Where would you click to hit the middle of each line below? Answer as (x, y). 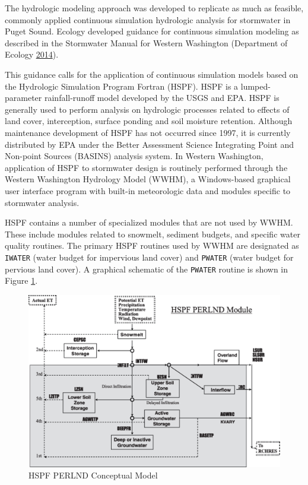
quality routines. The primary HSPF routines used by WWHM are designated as (152, 245)
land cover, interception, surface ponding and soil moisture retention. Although (149, 121)
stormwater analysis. (42, 202)
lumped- (255, 86)
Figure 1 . (21, 280)
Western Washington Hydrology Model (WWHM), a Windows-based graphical (148, 179)
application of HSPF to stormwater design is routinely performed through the (146, 167)
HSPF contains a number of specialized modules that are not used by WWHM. (149, 222)
